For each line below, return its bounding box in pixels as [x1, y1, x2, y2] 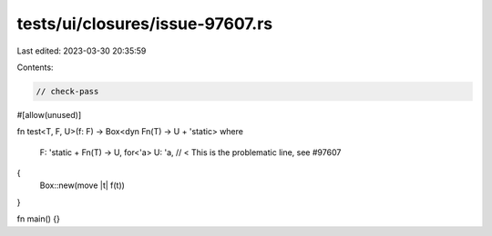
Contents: [16, 62, 54, 73]
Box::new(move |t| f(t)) [39, 180, 125, 191]
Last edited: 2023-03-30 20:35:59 [16, 45, 147, 56]
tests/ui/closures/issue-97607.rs [16, 14, 273, 34]
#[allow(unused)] [16, 109, 82, 120]
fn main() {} [16, 213, 61, 224]
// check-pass [36, 86, 99, 96]
